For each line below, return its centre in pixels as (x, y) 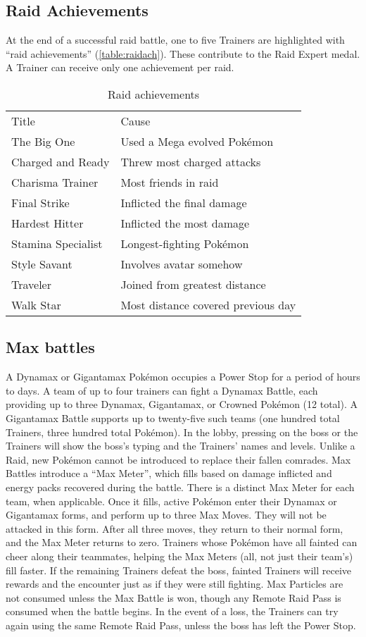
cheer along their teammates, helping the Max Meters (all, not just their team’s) (179, 556)
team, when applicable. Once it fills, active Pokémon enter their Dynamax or (171, 501)
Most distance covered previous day (208, 304)
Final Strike (40, 202)
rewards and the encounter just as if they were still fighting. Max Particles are (175, 584)
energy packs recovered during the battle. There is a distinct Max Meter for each (180, 487)
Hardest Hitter (48, 223)
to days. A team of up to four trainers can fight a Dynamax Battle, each (162, 390)
